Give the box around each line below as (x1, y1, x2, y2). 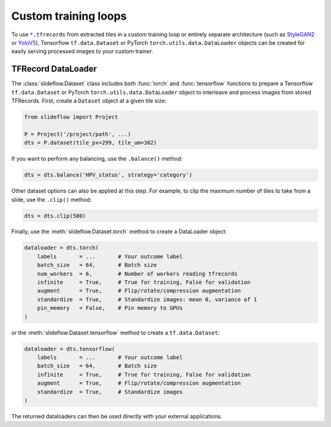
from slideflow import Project (24, 113, 119, 120)
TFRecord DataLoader (11, 64, 97, 74)
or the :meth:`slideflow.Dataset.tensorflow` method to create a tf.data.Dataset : (11, 329, 220, 336)
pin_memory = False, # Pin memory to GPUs (37, 304, 183, 312)
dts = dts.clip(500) (24, 212, 86, 219)
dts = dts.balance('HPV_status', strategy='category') (24, 172, 192, 179)
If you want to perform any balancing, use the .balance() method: (11, 155, 183, 163)
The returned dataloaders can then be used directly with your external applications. (11, 412, 223, 420)
